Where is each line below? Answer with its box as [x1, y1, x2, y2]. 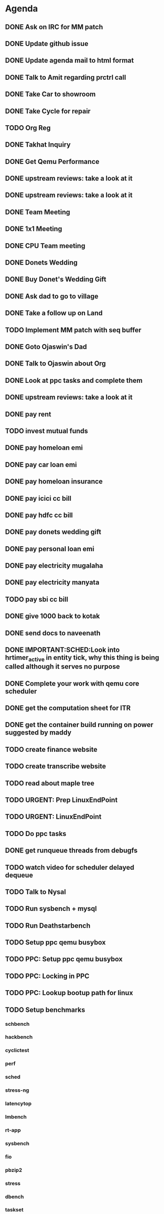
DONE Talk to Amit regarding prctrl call [5, 73, 127, 82]
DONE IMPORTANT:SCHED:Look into [5, 646, 120, 654]
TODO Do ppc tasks [5, 829, 66, 838]
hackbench [5, 1034, 33, 1041]
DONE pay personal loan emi [5, 544, 95, 553]
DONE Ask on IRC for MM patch [5, 23, 103, 31]
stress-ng [5, 1087, 30, 1094]
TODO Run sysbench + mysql [5, 904, 97, 913]
